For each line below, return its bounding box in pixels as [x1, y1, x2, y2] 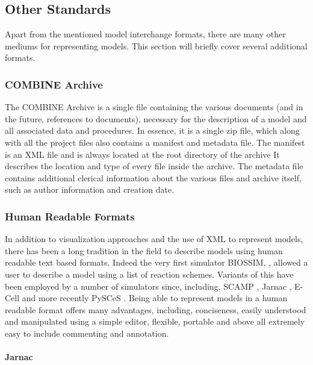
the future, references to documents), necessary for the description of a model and [5, 112, 307, 125]
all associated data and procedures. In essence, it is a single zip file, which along [5, 124, 300, 137]
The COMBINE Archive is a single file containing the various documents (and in [5, 101, 303, 113]
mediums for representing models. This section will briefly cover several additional [5, 39, 308, 52]
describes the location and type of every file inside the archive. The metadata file [5, 160, 303, 172]
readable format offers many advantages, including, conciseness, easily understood [5, 303, 306, 316]
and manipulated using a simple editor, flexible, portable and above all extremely [5, 315, 305, 328]
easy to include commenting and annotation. [5, 326, 169, 339]
